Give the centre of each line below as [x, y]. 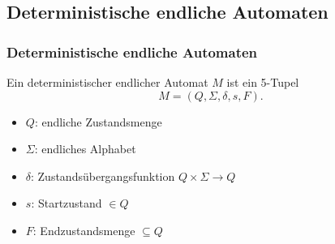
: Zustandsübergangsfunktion [103, 176]
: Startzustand [67, 203]
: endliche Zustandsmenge [98, 121]
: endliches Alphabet [85, 149]
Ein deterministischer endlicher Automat [107, 82]
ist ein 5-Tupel [263, 82]
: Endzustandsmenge [84, 230]
